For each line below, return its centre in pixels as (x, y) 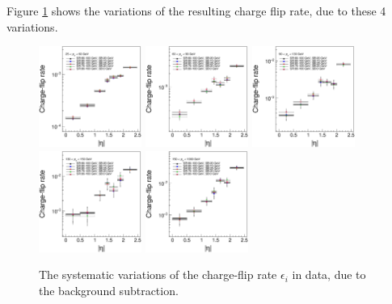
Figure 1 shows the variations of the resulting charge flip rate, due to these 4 (196, 11)
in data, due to (329, 274)
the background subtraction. (109, 290)
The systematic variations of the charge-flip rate (158, 274)
